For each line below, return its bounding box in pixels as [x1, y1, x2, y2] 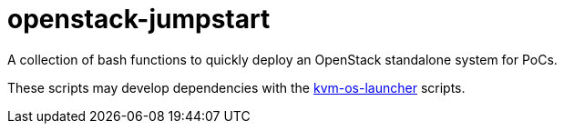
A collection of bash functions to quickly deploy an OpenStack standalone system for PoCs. [7, 51, 558, 67]
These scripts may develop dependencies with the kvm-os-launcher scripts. [7, 79, 466, 96]
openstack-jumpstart [7, 4, 271, 35]
